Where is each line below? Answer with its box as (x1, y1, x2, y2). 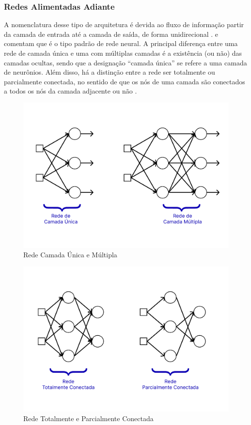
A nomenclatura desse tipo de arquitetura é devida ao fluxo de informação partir (4, 19, 244, 30)
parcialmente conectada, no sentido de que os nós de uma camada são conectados (4, 76, 245, 86)
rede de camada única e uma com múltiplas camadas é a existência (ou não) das (4, 48, 242, 58)
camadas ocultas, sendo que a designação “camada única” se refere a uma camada (4, 57, 247, 67)
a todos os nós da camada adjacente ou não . (4, 86, 137, 96)
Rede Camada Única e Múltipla (23, 250, 117, 260)
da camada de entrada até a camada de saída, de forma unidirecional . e (4, 29, 218, 39)
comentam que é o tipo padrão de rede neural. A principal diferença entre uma (4, 38, 238, 48)
